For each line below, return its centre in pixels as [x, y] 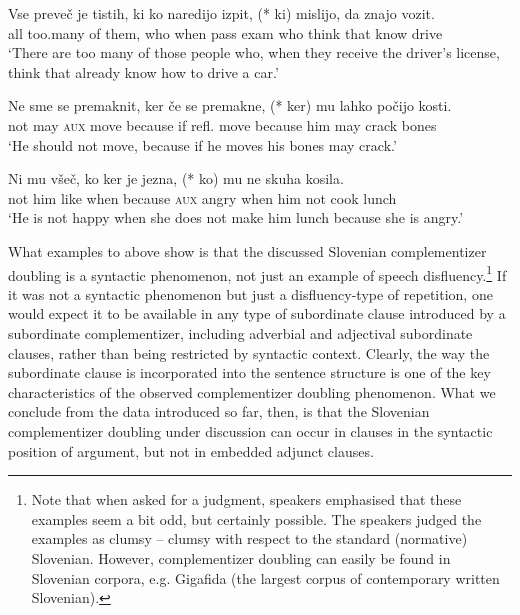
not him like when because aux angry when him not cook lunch [202, 197]
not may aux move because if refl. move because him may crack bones [222, 124]
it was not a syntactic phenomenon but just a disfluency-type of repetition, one [250, 293]
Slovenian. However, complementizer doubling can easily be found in [241, 557]
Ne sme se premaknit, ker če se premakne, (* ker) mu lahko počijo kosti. [230, 105]
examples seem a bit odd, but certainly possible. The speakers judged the [256, 518]
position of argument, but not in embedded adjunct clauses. [191, 450]
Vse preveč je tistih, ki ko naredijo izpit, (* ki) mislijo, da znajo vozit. [221, 13]
